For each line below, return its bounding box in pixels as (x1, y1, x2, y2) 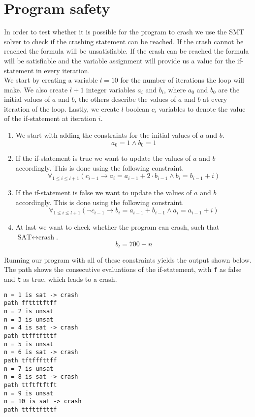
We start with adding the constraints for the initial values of (15, 130, 198, 140)
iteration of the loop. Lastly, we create (4, 103, 120, 114)
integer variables (86, 84, 135, 94)
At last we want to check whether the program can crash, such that (15, 222, 220, 232)
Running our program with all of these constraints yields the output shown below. (4, 254, 252, 265)
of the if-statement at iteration (4, 113, 96, 123)
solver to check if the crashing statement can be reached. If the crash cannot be (4, 36, 244, 46)
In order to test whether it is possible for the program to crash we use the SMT (4, 27, 244, 37)
